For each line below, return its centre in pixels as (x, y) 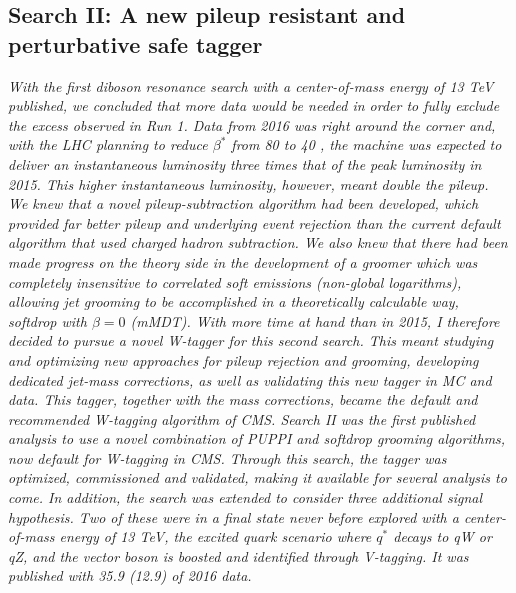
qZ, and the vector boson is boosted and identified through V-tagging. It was (238, 555)
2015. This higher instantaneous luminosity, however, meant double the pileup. (248, 183)
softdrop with (47, 320)
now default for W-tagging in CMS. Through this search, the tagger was (227, 457)
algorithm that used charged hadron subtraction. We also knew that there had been (258, 242)
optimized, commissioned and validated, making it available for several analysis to (257, 477)
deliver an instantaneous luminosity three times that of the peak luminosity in (245, 163)
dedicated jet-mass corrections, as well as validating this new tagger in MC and (250, 379)
